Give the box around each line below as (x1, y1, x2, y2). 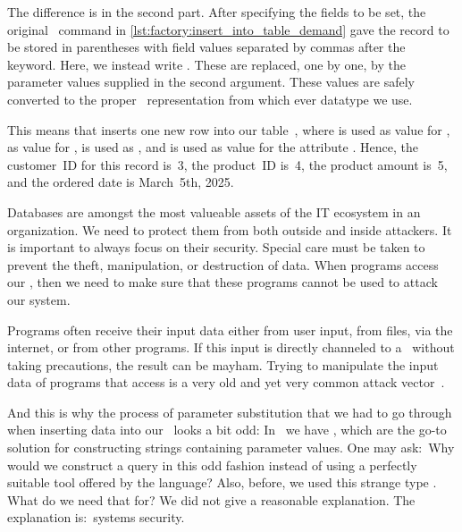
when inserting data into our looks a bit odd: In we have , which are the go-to (7, 420, 447, 439)
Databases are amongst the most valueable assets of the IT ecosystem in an (7, 202, 421, 221)
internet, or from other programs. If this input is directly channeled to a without (7, 338, 455, 357)
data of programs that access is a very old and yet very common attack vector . (7, 373, 445, 392)
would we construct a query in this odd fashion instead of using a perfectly (7, 455, 417, 474)
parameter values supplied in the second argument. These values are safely (7, 72, 415, 91)
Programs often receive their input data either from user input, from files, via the (7, 320, 453, 339)
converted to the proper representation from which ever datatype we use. (7, 89, 413, 108)
